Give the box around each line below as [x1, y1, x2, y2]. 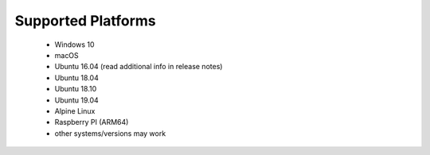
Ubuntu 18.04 [54, 72, 99, 83]
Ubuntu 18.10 [54, 84, 97, 94]
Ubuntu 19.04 [54, 95, 99, 105]
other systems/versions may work [54, 128, 166, 138]
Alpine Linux [54, 106, 96, 115]
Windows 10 [54, 40, 95, 49]
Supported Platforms [14, 12, 157, 29]
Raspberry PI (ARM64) [54, 118, 129, 127]
